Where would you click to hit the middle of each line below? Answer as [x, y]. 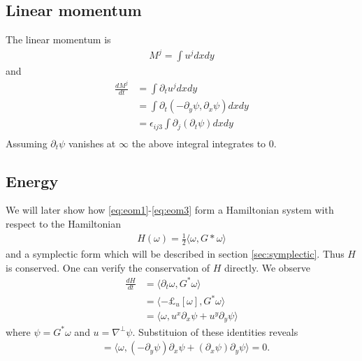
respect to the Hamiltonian [64, 223]
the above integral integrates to [199, 143]
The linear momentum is [58, 39]
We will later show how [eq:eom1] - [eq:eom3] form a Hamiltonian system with [170, 210]
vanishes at [92, 143]
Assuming [27, 143]
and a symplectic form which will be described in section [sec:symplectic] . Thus [175, 253]
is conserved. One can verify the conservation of [108, 267]
